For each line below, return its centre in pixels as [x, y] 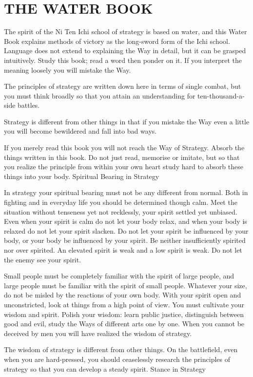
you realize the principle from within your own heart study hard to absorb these [124, 167]
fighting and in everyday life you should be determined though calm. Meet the [121, 202]
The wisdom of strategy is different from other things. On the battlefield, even [121, 349]
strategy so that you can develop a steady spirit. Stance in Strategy [105, 368]
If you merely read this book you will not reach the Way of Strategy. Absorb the [124, 148]
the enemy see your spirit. [43, 259]
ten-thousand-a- [221, 95]
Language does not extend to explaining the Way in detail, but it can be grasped [125, 50]
